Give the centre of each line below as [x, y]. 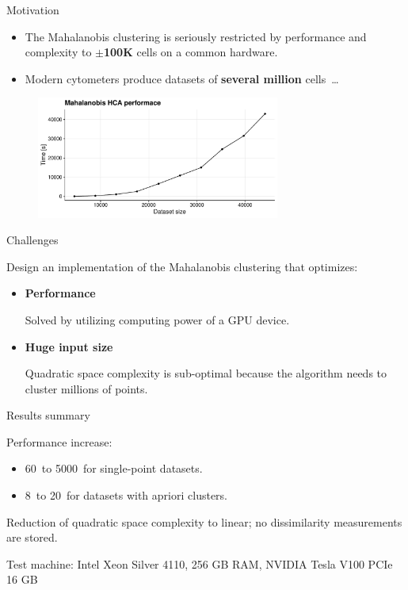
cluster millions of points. [86, 388]
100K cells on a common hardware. [191, 52]
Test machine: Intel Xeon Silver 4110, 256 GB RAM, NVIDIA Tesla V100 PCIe [200, 563]
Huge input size [69, 346]
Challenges [32, 240]
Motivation [33, 10]
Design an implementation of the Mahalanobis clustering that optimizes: [182, 266]
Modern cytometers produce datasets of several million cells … [182, 78]
